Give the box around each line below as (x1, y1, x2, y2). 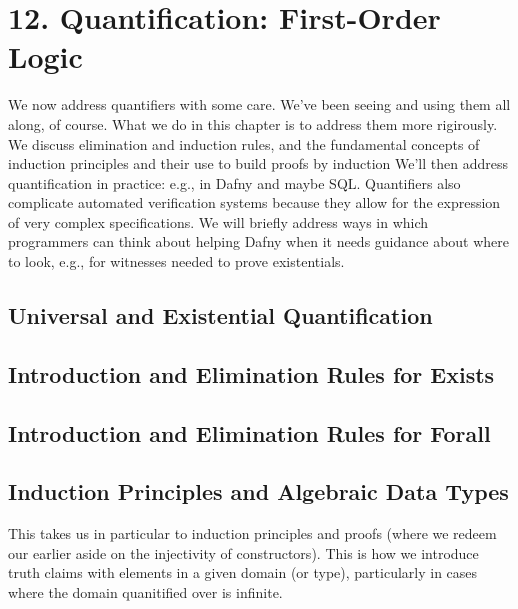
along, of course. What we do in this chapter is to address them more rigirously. (8, 113, 498, 134)
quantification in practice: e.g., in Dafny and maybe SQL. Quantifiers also (8, 172, 461, 193)
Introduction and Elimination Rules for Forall (8, 417, 491, 448)
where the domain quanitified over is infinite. (8, 581, 283, 602)
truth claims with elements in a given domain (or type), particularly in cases (8, 562, 478, 583)
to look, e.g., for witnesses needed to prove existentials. (8, 251, 345, 272)
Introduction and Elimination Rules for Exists (8, 358, 495, 389)
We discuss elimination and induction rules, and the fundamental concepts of (8, 133, 480, 154)
